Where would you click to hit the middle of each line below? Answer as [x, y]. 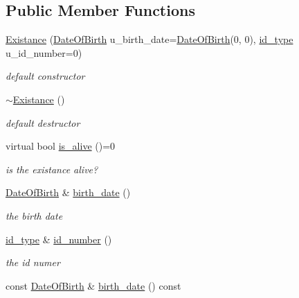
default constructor [45, 76]
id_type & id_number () [59, 239]
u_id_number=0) [44, 52]
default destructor [43, 122]
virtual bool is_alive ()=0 [61, 146]
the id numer [33, 262]
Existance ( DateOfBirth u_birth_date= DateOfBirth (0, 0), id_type [149, 39]
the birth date [34, 215]
